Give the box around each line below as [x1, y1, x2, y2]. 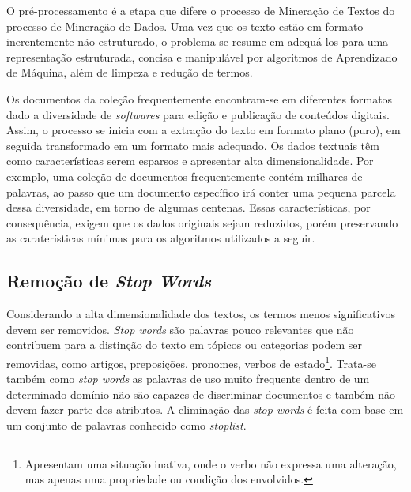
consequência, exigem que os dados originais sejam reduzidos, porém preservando [6, 214, 398, 231]
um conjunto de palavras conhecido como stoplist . [6, 416, 247, 433]
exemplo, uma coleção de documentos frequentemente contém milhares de [6, 167, 363, 184]
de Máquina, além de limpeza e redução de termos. [6, 64, 253, 81]
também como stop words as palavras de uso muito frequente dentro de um [6, 370, 370, 387]
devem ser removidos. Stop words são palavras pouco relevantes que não [6, 321, 354, 337]
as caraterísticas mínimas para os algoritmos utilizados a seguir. [6, 230, 315, 246]
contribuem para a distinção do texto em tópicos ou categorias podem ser [6, 336, 362, 353]
